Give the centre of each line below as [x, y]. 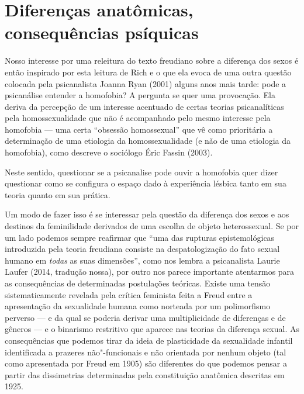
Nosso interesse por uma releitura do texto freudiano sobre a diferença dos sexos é [152, 61]
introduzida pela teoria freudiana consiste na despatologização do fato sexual [142, 249]
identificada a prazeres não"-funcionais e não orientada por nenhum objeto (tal [146, 352]
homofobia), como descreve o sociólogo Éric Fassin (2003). [109, 152]
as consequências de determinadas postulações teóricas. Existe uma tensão [138, 283]
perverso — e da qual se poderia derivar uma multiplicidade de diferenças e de [145, 317]
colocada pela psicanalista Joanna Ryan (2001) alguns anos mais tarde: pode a [146, 83]
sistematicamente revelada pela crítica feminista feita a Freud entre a [129, 294]
